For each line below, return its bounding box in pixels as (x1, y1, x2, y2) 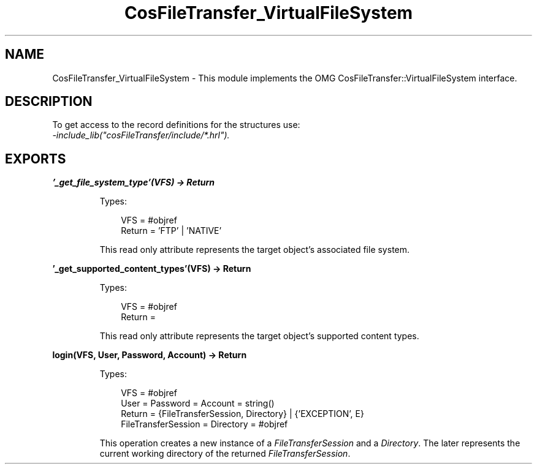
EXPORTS (5, 151, 66, 167)
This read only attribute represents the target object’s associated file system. (99, 244, 410, 255)
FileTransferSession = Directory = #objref (121, 419, 288, 430)
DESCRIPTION (5, 94, 93, 110)
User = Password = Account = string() (121, 398, 275, 409)
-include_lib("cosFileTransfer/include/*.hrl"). (52, 130, 230, 141)
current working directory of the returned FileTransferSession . (99, 448, 351, 459)
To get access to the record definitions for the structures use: (52, 119, 300, 130)
